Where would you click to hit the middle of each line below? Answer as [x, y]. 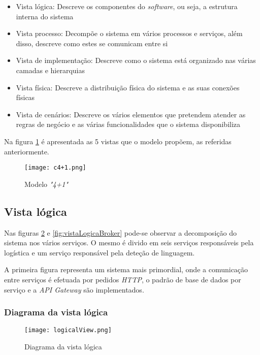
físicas [25, 97]
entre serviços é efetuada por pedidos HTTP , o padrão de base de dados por [123, 279]
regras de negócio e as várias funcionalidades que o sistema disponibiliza [128, 124]
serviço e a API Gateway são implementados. [74, 289]
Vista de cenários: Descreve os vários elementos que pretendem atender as [131, 114]
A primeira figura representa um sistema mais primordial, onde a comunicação [126, 269]
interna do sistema [45, 16]
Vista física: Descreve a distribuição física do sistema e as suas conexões [128, 87]
